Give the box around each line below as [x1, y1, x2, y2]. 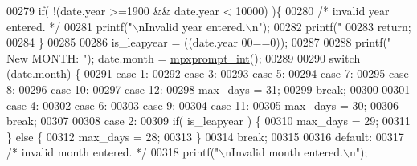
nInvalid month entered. [225, 144, 343, 160]
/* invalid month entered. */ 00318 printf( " [6, 144, 219, 160]
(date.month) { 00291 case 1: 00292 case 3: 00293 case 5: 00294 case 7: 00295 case [6, 65, 409, 82]
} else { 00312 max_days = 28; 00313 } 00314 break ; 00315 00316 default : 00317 [6, 128, 404, 144]
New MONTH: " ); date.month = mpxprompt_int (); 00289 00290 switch [6, 49, 361, 66]
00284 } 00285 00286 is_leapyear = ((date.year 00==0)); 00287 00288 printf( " [6, 34, 392, 51]
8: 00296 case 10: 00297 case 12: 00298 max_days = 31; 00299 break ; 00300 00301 [6, 80, 411, 97]
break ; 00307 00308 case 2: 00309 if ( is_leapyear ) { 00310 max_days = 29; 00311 [6, 112, 411, 129]
